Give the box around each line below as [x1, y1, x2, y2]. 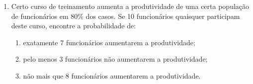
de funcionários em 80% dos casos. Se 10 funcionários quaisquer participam [11, 10, 240, 21]
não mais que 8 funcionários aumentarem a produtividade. [23, 70, 201, 81]
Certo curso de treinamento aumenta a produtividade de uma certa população [11, 1, 250, 11]
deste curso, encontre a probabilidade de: [11, 20, 136, 31]
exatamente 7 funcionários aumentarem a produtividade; [23, 37, 195, 47]
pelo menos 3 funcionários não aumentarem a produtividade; [23, 54, 208, 64]
